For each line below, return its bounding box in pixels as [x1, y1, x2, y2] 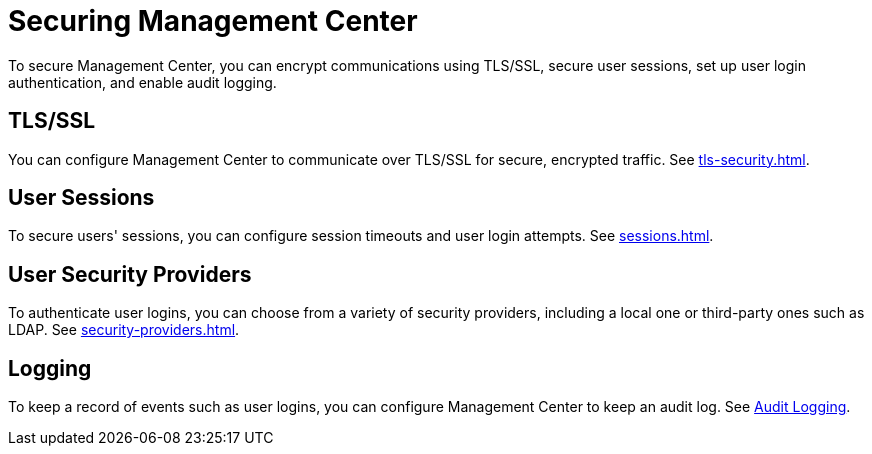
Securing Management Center [8, 4, 418, 38]
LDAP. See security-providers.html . [8, 321, 240, 339]
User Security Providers [8, 261, 252, 287]
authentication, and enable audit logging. [8, 73, 277, 91]
